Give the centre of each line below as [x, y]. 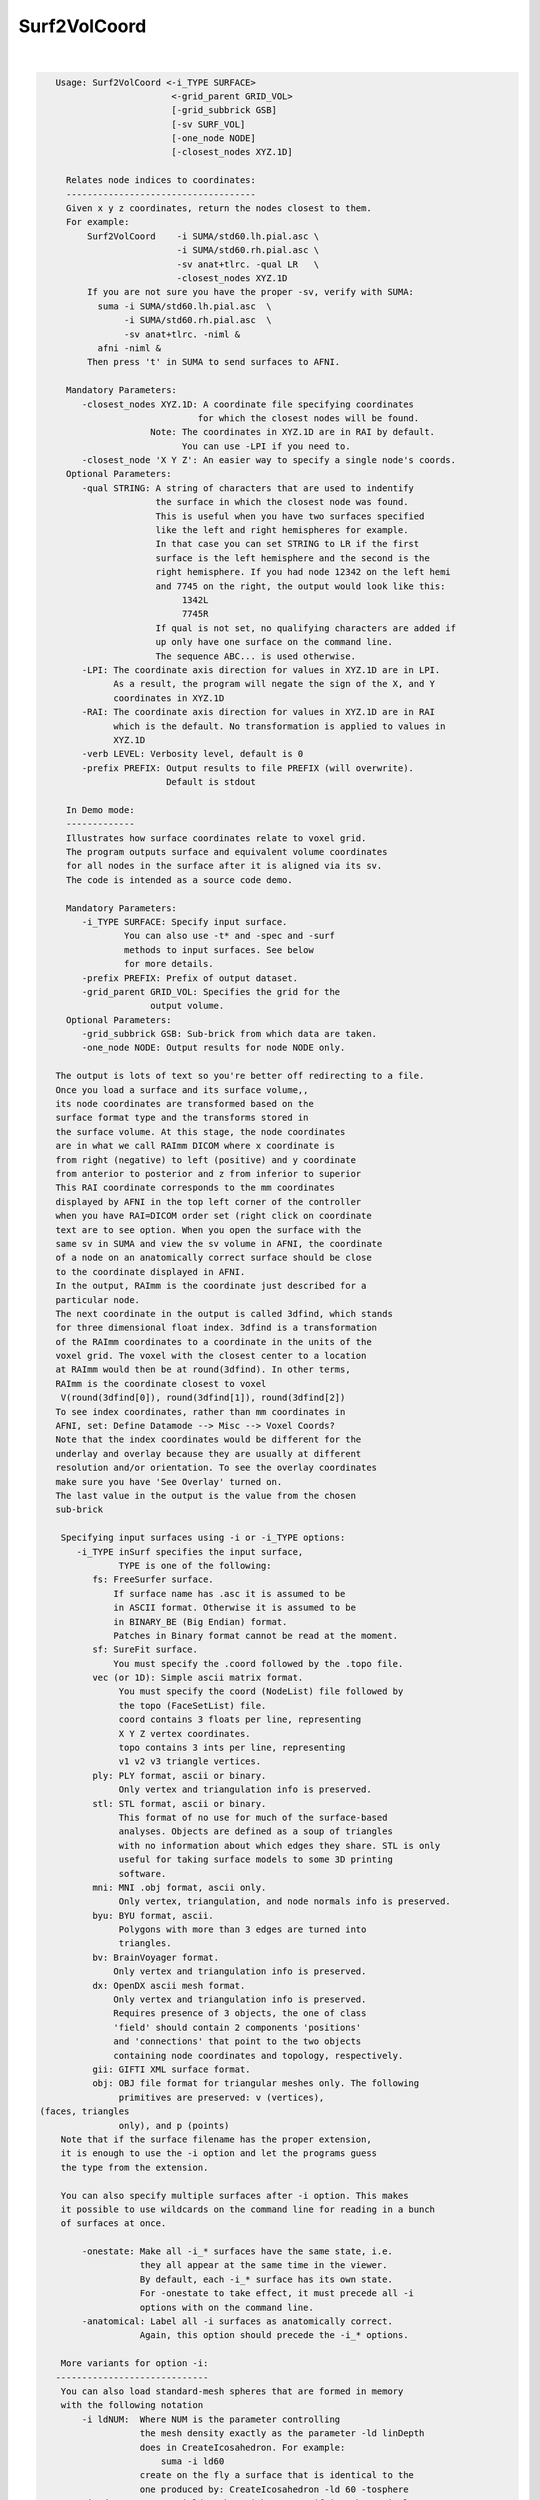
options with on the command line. [226, 2307]
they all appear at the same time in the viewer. [263, 2265]
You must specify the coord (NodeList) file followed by [261, 1691]
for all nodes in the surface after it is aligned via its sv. [224, 866]
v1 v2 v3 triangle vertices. [190, 1761]
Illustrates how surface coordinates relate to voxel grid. [216, 838]
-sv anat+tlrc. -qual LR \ [248, 264]
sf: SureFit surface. [145, 1649]
